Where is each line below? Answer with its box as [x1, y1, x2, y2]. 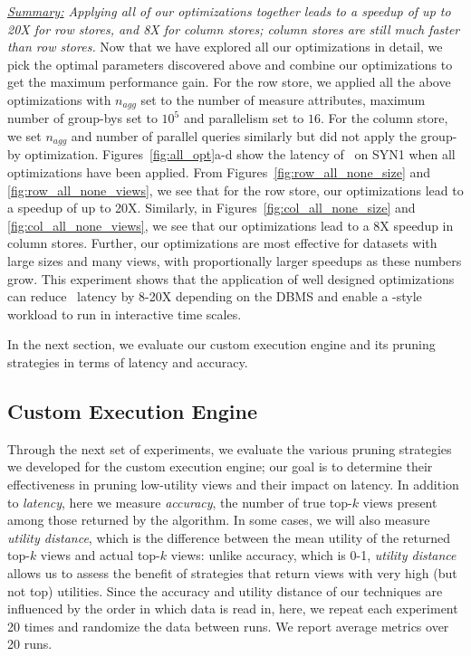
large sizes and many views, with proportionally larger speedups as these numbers [7, 252, 462, 271]
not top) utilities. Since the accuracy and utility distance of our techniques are [7, 581, 443, 600]
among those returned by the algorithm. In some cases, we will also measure [7, 510, 430, 529]
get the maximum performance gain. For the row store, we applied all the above [7, 72, 451, 91]
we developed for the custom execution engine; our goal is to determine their [7, 457, 433, 476]
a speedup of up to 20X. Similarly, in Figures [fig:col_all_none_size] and [7, 198, 416, 217]
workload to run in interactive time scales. [7, 304, 242, 323]
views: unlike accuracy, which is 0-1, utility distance [170, 546, 457, 565]
